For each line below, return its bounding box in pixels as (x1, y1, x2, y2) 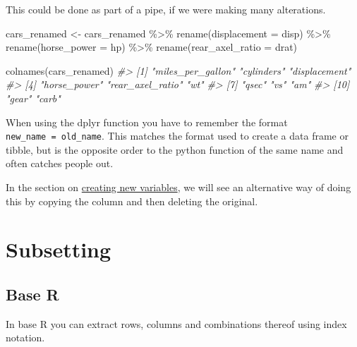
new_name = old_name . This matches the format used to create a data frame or (6, 128, 349, 143)
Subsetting (6, 235, 111, 264)
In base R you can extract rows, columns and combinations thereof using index (6, 316, 347, 331)
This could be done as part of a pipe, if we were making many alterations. (6, 2, 326, 16)
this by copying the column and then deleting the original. (6, 193, 258, 208)
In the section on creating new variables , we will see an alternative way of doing (6, 180, 351, 194)
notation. (6, 330, 45, 345)
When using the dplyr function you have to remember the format (6, 114, 288, 129)
